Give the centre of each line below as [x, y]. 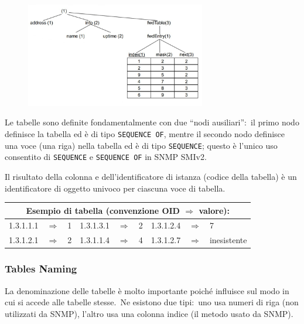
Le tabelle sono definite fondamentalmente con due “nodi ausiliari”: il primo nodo [152, 122]
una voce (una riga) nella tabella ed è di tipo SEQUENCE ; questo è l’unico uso [141, 145]
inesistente [228, 240]
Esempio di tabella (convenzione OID [103, 210]
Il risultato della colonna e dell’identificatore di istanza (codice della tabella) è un [151, 176]
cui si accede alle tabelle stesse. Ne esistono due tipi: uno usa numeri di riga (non [152, 302]
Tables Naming [41, 269]
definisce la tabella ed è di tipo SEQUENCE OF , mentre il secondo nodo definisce [145, 133]
